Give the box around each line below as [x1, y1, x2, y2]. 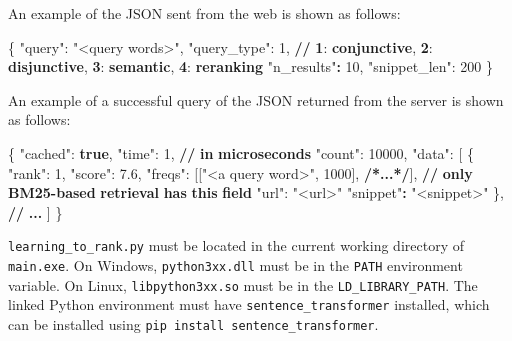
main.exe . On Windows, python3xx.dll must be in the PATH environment [8, 255, 463, 275]
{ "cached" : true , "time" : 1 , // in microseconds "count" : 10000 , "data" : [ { [8, 142, 474, 163]
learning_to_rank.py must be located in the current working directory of [8, 235, 464, 256]
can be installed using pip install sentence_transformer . [8, 313, 379, 334]
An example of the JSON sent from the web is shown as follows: [8, 3, 401, 23]
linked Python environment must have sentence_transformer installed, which [8, 294, 490, 315]
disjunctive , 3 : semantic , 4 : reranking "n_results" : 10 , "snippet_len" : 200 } [8, 56, 494, 77]
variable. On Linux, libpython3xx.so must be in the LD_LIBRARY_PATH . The [8, 274, 478, 295]
